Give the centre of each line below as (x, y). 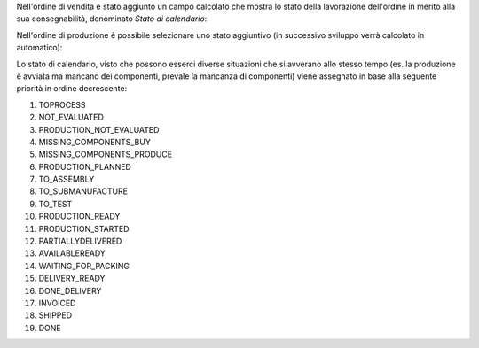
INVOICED (57, 303)
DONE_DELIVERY (70, 290)
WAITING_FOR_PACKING (84, 266)
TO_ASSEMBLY (67, 179)
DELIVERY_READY (72, 278)
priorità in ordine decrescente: (72, 89)
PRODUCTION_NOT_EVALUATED (99, 129)
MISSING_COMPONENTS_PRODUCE (106, 154)
